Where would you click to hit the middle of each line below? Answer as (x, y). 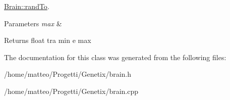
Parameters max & (33, 23)
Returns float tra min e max (48, 40)
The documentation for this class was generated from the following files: (115, 57)
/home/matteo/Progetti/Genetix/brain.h (68, 74)
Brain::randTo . (27, 6)
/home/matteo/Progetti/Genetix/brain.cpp (71, 91)
